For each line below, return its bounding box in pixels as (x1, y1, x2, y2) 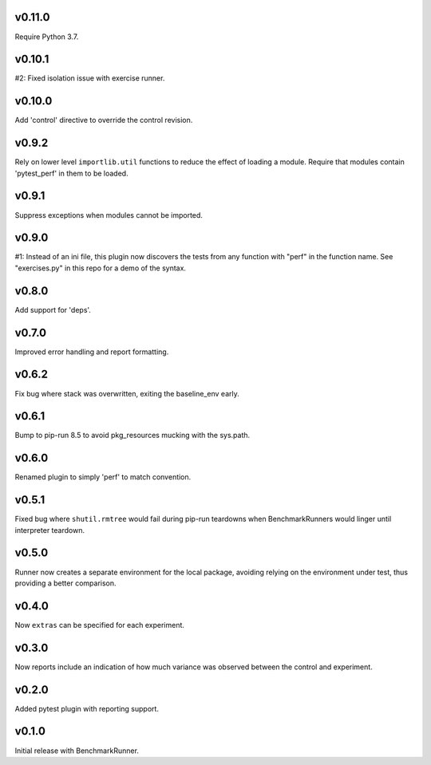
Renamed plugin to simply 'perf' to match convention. (14, 472, 192, 482)
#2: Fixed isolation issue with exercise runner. (14, 73, 165, 83)
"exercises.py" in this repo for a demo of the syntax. (14, 263, 187, 273)
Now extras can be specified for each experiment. (14, 620, 185, 629)
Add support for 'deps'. (14, 305, 92, 314)
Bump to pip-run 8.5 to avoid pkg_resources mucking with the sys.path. (14, 431, 251, 440)
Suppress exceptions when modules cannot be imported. (14, 210, 204, 219)
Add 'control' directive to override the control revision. (14, 116, 193, 125)
